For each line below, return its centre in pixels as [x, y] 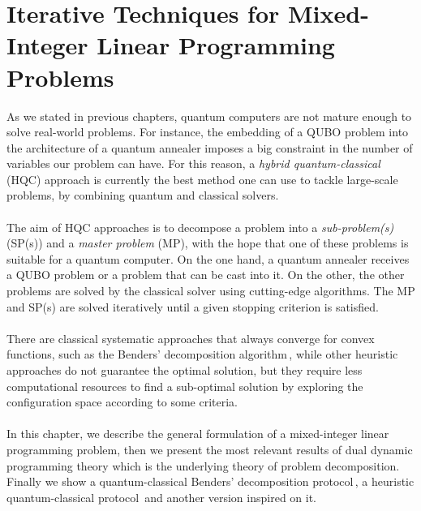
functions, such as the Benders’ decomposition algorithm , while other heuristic [202, 354]
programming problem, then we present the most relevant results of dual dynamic [210, 449]
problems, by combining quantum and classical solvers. [143, 195]
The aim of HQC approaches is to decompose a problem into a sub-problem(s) [200, 227]
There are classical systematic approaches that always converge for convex [191, 338]
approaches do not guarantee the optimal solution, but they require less [185, 370]
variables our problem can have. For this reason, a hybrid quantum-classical [193, 163]
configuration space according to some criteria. [122, 402]
